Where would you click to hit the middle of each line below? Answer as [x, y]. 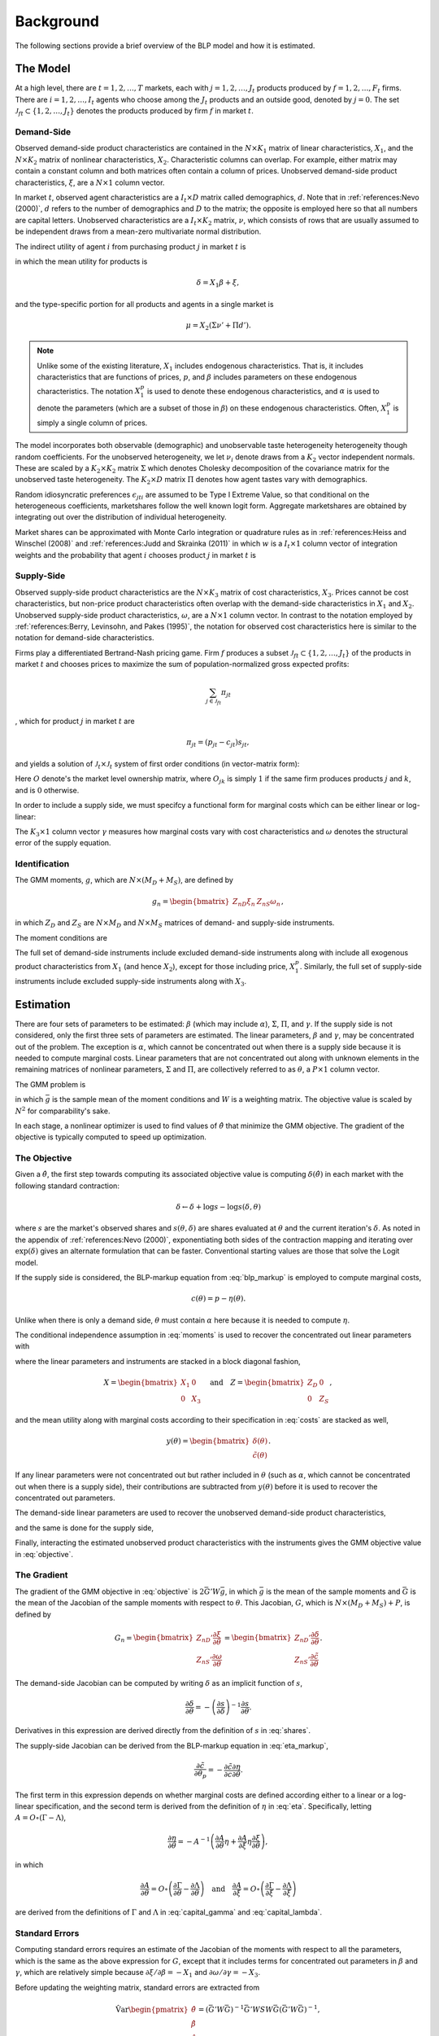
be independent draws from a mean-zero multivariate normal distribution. [138, 231]
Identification [42, 864]
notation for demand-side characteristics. [85, 638]
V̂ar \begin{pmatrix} [152, 2009]
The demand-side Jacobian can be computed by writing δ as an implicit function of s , [159, 1683]
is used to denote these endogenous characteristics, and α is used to [263, 391]
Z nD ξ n [244, 902]
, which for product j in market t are [75, 722]
